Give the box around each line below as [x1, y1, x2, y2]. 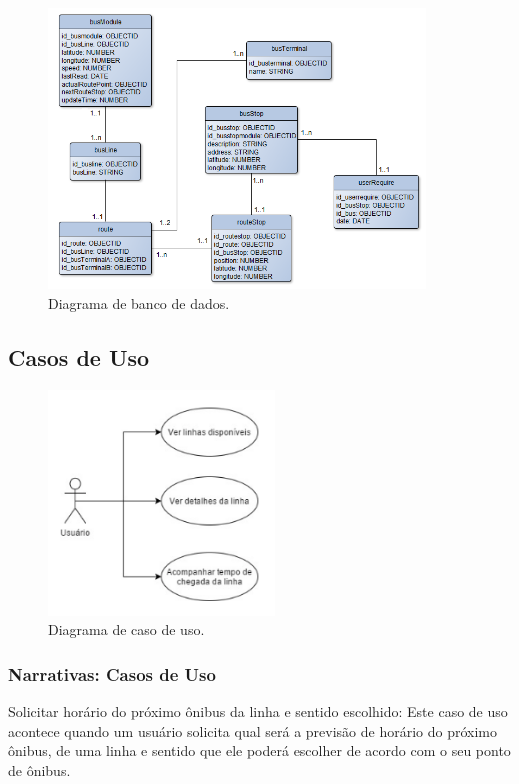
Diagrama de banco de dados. [48, 292, 230, 313]
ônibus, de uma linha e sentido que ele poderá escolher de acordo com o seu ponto [8, 740, 511, 761]
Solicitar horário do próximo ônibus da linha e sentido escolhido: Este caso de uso [8, 700, 508, 721]
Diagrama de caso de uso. [48, 619, 205, 640]
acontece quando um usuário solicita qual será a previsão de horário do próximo [8, 720, 497, 741]
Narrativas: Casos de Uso [8, 661, 216, 686]
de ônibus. [8, 759, 71, 780]
